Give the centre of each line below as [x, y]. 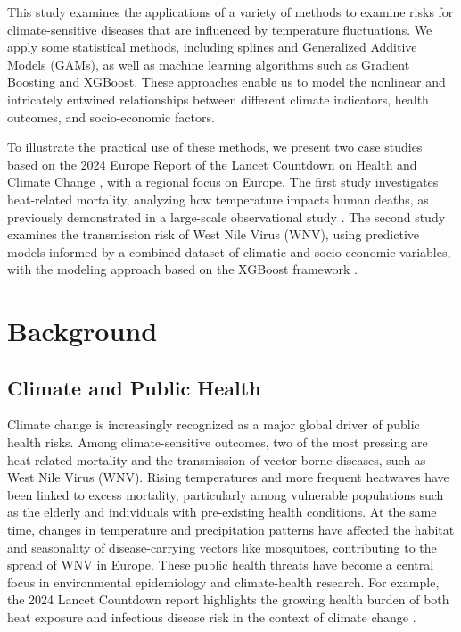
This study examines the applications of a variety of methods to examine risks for [230, 12]
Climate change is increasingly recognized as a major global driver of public [214, 424]
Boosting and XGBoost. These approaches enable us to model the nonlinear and [226, 82]
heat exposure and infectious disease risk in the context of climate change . [212, 617]
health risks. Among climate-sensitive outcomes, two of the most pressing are [218, 442]
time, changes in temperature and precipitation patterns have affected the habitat [231, 530]
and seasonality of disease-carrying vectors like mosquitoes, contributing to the [222, 547]
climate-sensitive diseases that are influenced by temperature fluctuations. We [220, 29]
